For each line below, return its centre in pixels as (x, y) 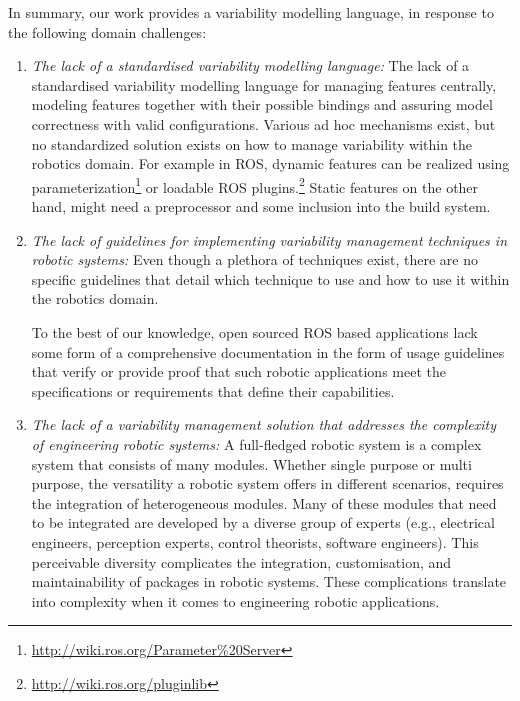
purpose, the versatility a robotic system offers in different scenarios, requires (267, 483)
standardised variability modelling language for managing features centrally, (264, 84)
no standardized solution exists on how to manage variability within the (252, 143)
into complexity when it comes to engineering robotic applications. (235, 600)
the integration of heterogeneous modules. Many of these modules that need (264, 502)
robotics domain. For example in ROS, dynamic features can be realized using (270, 163)
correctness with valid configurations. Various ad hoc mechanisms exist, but (263, 123)
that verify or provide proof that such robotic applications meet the (238, 371)
